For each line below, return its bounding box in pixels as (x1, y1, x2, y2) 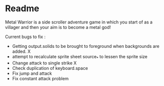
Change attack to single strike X (12, 60, 77, 66)
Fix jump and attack (12, 70, 52, 76)
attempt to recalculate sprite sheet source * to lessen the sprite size (12, 53, 148, 61)
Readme (5, 3, 40, 14)
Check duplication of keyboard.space (12, 65, 88, 71)
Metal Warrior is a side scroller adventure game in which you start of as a (5, 19, 153, 25)
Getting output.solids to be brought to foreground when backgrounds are (12, 43, 160, 49)
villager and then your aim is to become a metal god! (5, 24, 111, 30)
